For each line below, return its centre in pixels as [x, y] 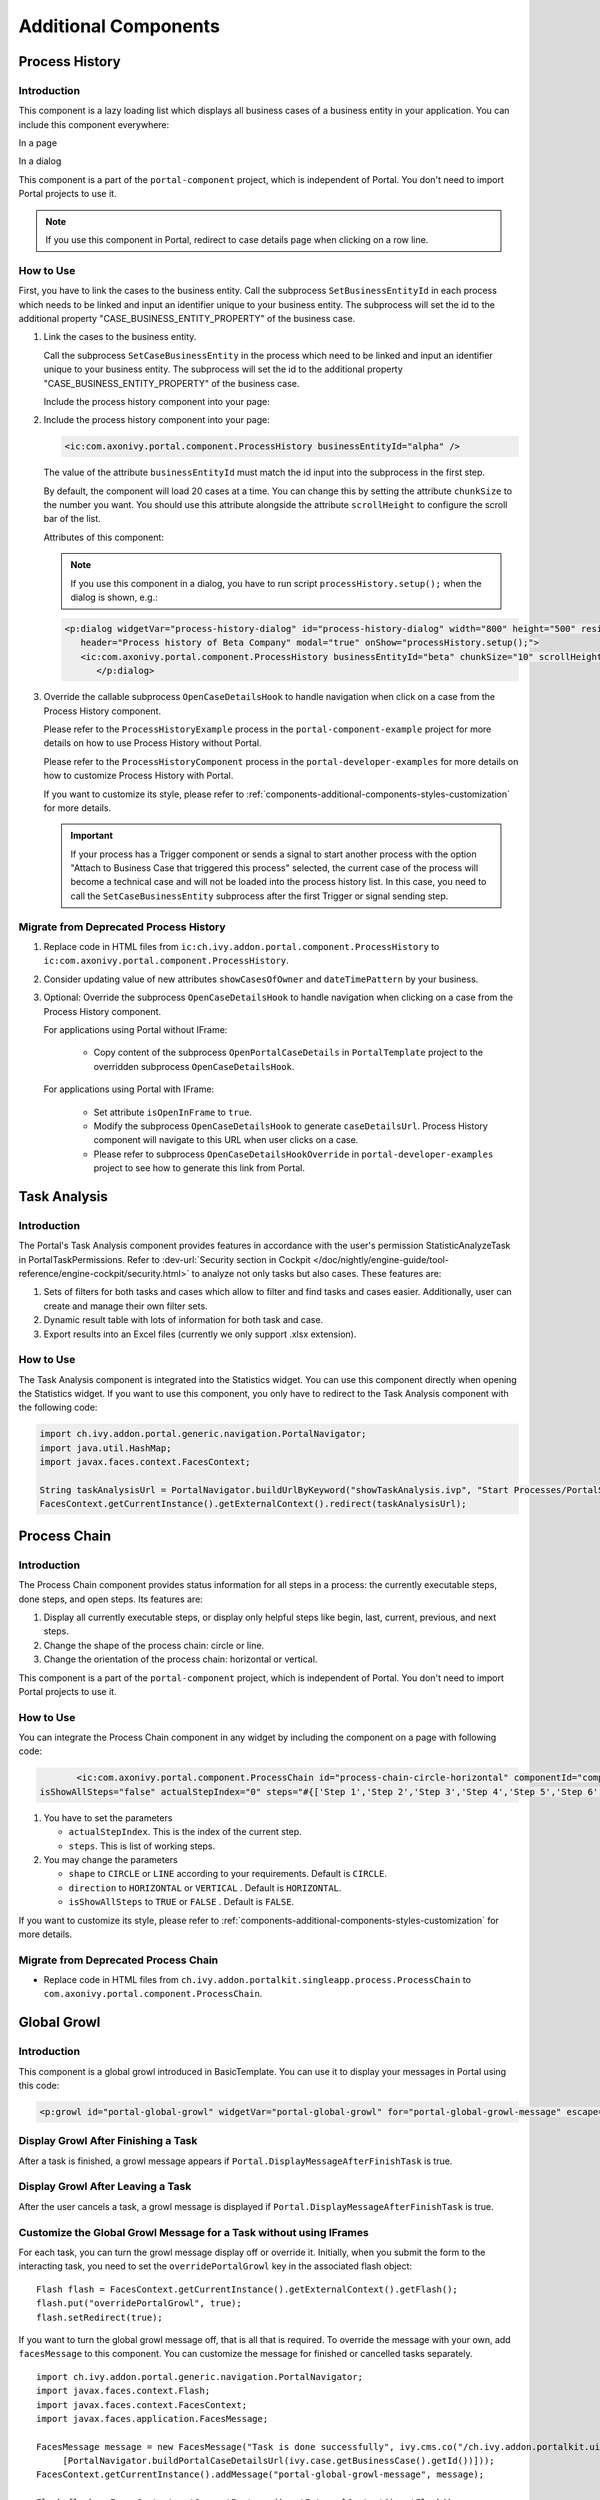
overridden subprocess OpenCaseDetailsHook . [194, 1066]
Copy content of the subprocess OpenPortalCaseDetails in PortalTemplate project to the [288, 1052]
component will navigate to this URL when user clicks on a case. [226, 1140]
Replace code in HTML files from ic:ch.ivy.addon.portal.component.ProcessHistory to [241, 946]
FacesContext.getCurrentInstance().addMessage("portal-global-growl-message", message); [260, 2474]
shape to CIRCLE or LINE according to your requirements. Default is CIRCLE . [227, 1874]
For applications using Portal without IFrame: [135, 1029]
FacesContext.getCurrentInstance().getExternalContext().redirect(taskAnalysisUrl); [253, 1504]
